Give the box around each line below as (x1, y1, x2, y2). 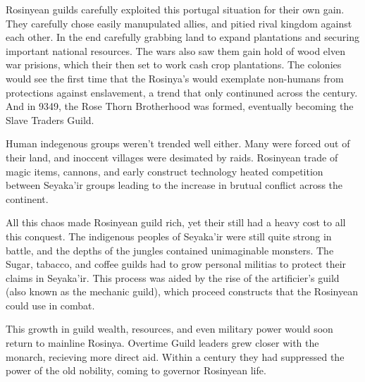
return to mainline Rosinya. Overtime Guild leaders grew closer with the (6, 335, 319, 350)
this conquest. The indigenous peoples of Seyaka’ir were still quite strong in (6, 228, 332, 243)
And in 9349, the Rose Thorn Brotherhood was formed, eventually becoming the (6, 99, 354, 113)
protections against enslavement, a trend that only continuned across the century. (6, 85, 358, 99)
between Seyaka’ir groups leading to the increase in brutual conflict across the (6, 178, 343, 192)
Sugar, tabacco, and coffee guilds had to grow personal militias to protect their (6, 257, 347, 271)
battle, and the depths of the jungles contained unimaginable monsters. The (6, 242, 334, 257)
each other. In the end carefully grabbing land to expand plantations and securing (6, 30, 360, 44)
